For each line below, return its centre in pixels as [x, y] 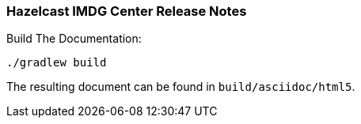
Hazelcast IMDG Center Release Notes [127, 11]
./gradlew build [57, 63]
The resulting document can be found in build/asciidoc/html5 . [181, 87]
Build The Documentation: [74, 39]
